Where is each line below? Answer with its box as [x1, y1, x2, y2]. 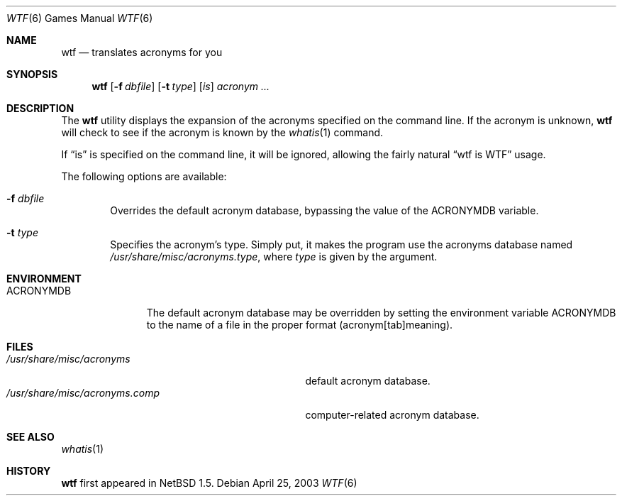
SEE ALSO [6, 431, 55, 443]
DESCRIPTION [6, 102, 74, 114]
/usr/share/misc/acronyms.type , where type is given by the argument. [110, 250, 438, 263]
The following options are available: [61, 170, 227, 182]
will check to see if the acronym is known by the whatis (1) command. [61, 126, 384, 138]
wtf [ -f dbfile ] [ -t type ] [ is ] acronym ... [91, 80, 270, 92]
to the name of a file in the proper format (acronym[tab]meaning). [146, 319, 453, 331]
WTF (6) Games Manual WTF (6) [6, 12, 153, 24]
